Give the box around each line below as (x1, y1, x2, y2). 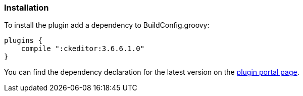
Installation (4, 3, 49, 13)
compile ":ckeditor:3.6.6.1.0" (21, 44, 145, 53)
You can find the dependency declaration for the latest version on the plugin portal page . (4, 68, 299, 77)
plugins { (4, 36, 42, 45)
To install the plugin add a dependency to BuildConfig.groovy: (4, 21, 210, 30)
